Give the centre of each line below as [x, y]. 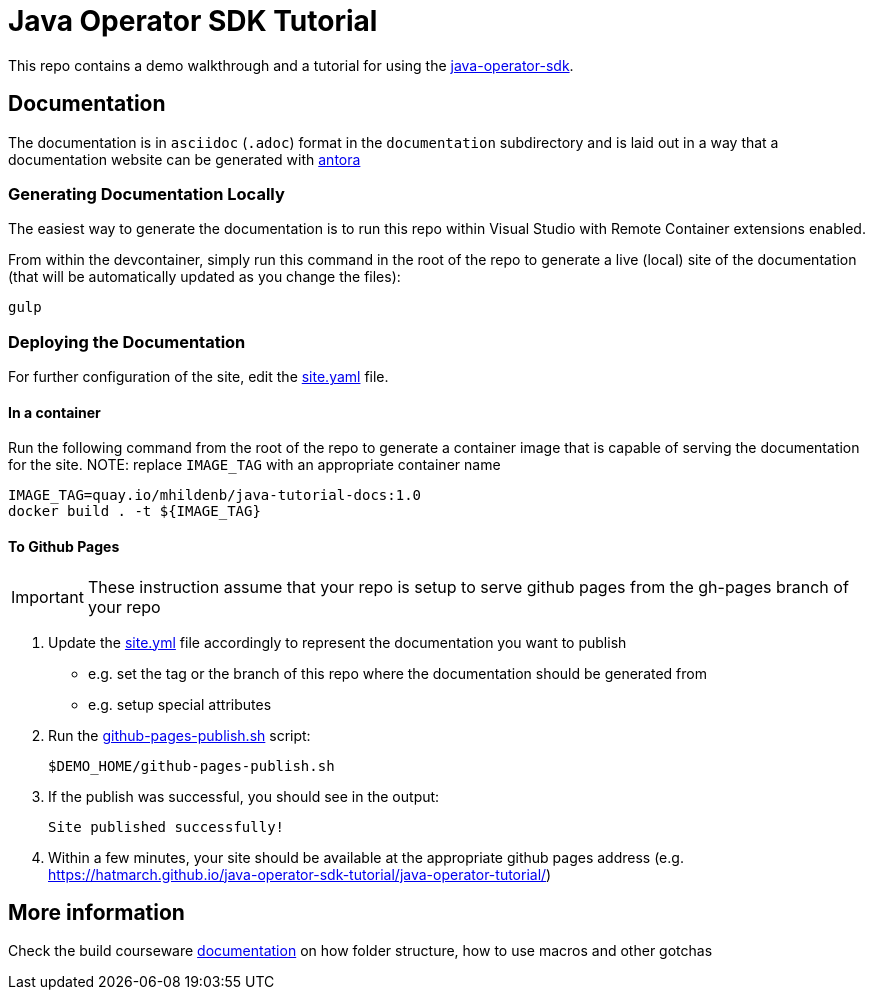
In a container [54, 412]
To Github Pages [64, 546]
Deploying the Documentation [127, 341]
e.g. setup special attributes [180, 704]
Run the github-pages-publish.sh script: [179, 735]
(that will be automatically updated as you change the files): [204, 277]
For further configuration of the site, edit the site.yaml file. [198, 377]
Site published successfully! [166, 826]
